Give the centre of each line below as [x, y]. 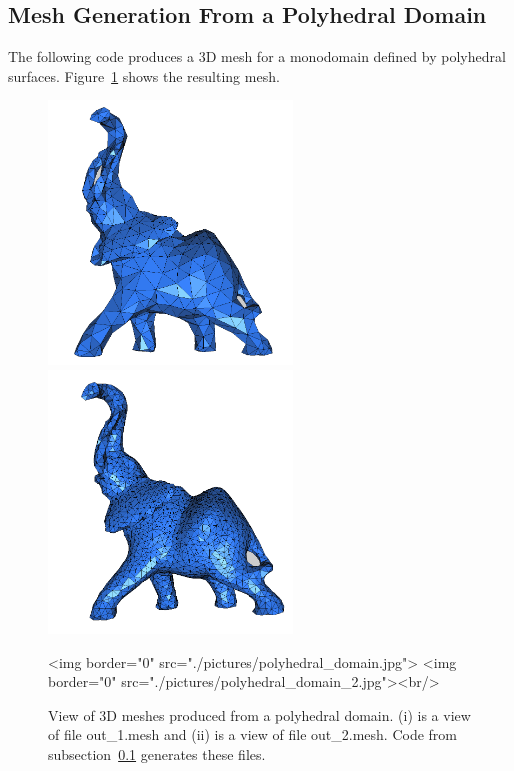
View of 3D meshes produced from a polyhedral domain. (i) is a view [259, 714]
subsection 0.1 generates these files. [157, 754]
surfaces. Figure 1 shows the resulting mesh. [144, 75]
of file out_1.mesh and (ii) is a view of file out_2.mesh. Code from [252, 734]
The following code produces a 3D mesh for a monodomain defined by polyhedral [257, 56]
